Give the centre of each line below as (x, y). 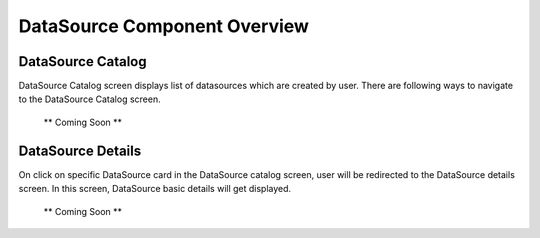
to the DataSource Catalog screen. (89, 99)
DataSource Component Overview (164, 26)
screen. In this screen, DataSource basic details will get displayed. (155, 189)
